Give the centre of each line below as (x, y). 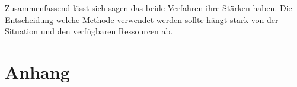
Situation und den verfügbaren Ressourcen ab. (89, 31)
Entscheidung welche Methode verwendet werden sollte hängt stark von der (142, 19)
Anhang (37, 71)
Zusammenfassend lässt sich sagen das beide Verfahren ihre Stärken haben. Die (148, 8)
